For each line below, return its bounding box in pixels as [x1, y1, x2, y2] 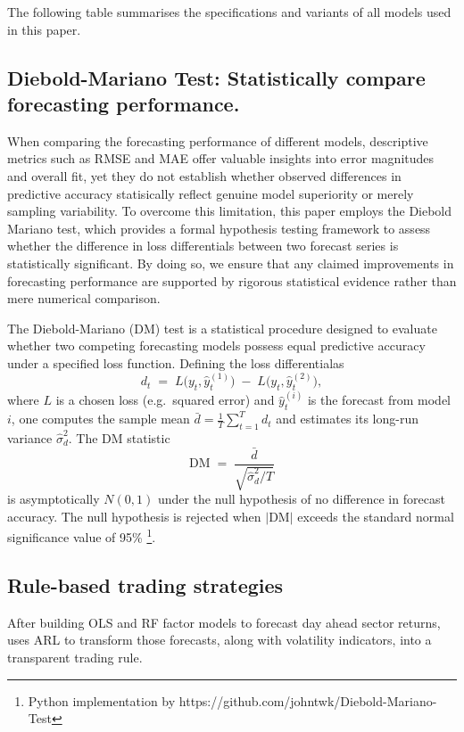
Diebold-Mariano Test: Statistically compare [7, 63, 426, 91]
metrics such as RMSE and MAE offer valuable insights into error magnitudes [7, 149, 435, 168]
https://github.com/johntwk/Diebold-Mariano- [178, 691, 437, 710]
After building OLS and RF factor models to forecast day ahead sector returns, [7, 613, 441, 631]
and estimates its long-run [276, 409, 419, 428]
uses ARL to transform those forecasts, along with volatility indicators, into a [7, 630, 432, 649]
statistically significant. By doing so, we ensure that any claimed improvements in [7, 253, 454, 272]
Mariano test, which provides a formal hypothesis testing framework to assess [7, 218, 431, 237]
